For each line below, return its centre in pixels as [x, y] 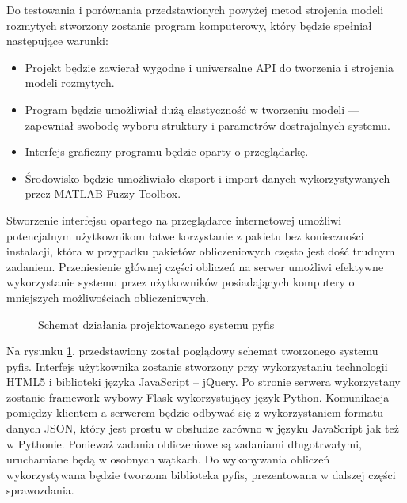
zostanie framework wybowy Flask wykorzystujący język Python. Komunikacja [198, 397]
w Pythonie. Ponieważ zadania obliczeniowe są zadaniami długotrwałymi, [184, 443]
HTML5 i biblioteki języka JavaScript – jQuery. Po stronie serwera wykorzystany [203, 382]
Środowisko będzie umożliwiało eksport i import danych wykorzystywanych [207, 178]
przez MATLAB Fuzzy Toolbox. [103, 193]
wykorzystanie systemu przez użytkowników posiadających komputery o [181, 282]
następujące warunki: [57, 41]
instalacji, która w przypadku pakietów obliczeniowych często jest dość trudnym [201, 251]
